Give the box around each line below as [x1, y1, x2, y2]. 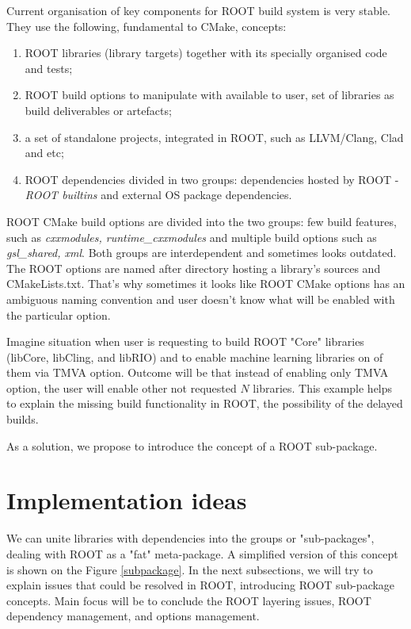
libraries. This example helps [253, 379, 393, 396]
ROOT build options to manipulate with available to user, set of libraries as [25, 86, 394, 103]
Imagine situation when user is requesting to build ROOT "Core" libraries [6, 333, 364, 350]
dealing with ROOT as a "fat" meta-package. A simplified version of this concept [6, 545, 398, 562]
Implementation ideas [6, 484, 247, 516]
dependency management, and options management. [6, 608, 260, 624]
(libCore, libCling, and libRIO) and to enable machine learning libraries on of [6, 348, 383, 365]
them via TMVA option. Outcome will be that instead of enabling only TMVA [6, 364, 389, 381]
